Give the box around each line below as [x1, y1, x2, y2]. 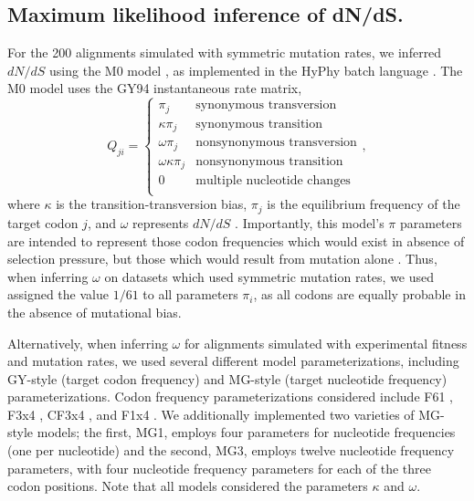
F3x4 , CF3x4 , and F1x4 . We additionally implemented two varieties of [7, 404, 415, 423]
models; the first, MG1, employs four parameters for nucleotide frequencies [37, 423, 456, 442]
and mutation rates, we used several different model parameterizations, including [7, 351, 459, 371]
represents [132, 213, 189, 232]
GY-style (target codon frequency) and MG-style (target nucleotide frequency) [7, 369, 448, 388]
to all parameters [142, 285, 238, 304]
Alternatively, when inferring [7, 333, 168, 352]
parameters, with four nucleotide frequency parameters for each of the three [7, 458, 432, 477]
